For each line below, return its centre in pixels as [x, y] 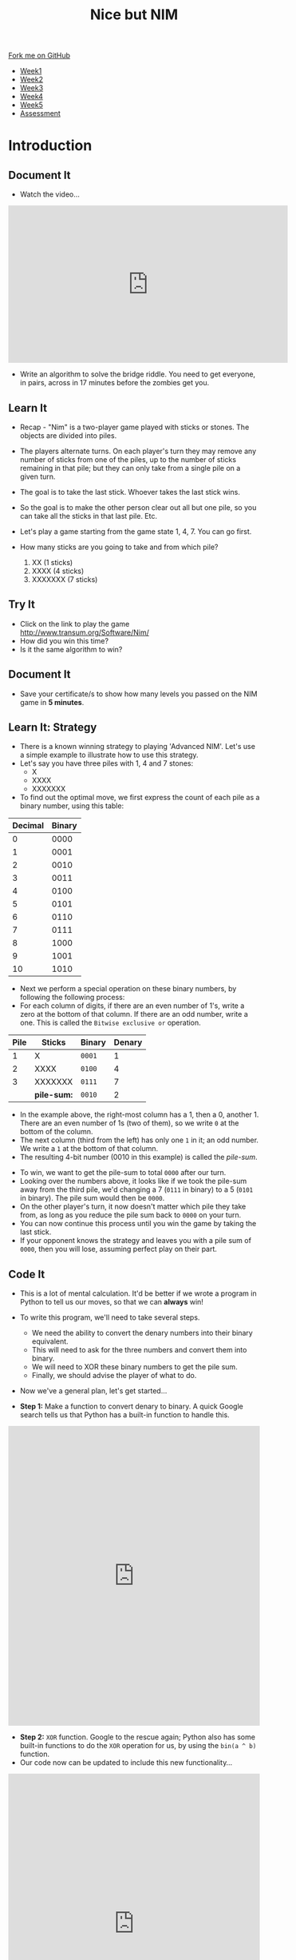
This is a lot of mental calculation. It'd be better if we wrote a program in [138, 1293]
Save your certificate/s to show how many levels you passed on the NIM [138, 694]
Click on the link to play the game [75, 623]
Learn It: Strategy [53, 728]
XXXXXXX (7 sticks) [65, 580]
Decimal [28, 826]
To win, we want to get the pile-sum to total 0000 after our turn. [123, 1173]
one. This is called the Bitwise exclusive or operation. [110, 1023]
